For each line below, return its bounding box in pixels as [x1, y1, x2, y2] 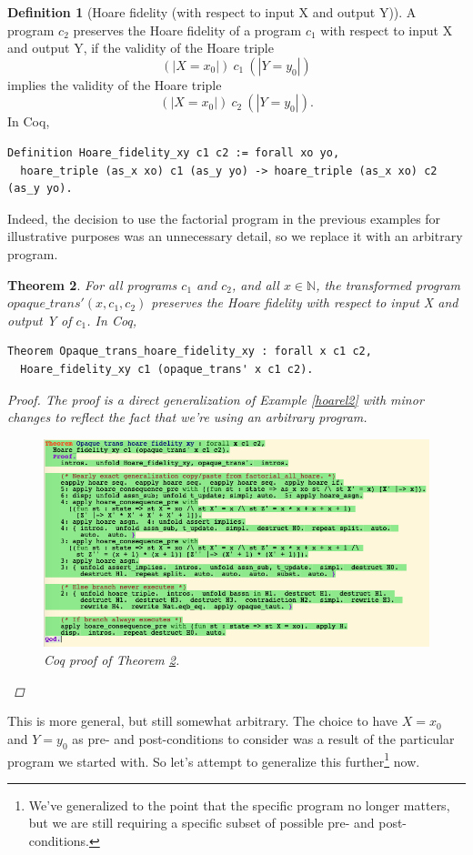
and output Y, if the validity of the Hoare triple [7, 38, 274, 57]
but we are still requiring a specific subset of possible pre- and [28, 813, 375, 832]
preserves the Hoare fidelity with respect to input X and [151, 293, 458, 312]
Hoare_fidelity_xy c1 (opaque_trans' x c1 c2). [20, 362, 314, 376]
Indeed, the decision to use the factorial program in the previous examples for [7, 208, 441, 227]
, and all [232, 275, 279, 294]
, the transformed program [316, 275, 461, 294]
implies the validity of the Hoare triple [7, 75, 222, 94]
